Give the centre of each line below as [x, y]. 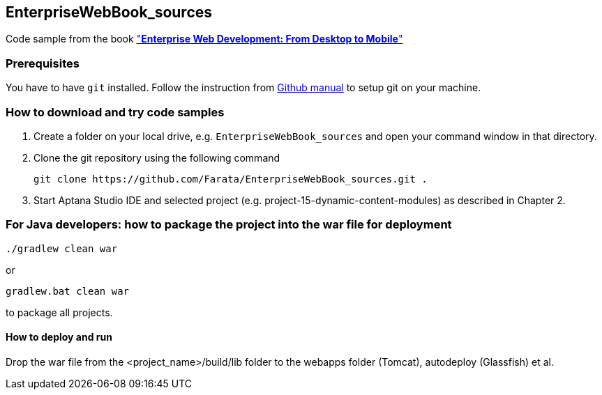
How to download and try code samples [115, 112]
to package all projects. [59, 312]
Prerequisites [43, 63]
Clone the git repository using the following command [157, 157]
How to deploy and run [59, 337]
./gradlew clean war [62, 248]
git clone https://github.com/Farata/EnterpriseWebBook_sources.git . [231, 179]
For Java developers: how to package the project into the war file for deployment [229, 225]
